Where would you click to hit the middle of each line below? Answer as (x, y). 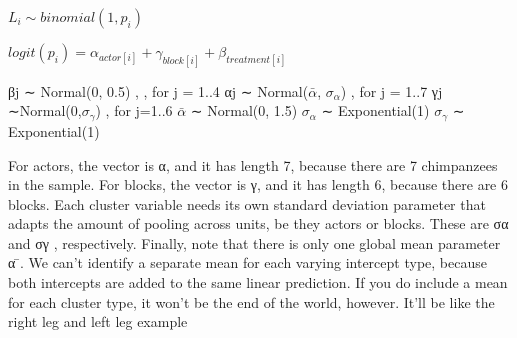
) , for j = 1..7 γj (391, 90)
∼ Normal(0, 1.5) (244, 110)
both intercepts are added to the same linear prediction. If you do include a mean (258, 282)
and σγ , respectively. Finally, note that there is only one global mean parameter (254, 242)
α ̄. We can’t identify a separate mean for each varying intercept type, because (247, 262)
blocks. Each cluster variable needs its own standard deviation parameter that (247, 203)
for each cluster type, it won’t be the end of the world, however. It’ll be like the (251, 301)
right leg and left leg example (98, 321)
